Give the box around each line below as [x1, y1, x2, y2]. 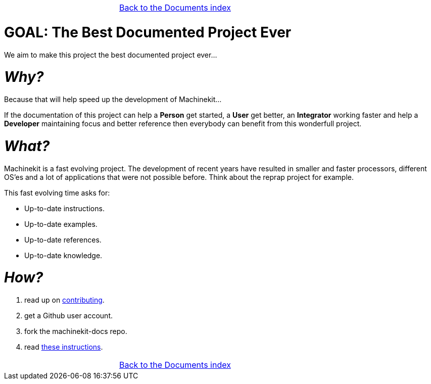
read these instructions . [24, 343, 103, 351]
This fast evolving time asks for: [4, 188, 110, 197]
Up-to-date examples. [24, 219, 98, 228]
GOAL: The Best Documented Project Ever [4, 23, 292, 41]
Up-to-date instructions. [24, 204, 105, 213]
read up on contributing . [24, 296, 105, 304]
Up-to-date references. [24, 235, 102, 244]
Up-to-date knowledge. [24, 251, 103, 260]
